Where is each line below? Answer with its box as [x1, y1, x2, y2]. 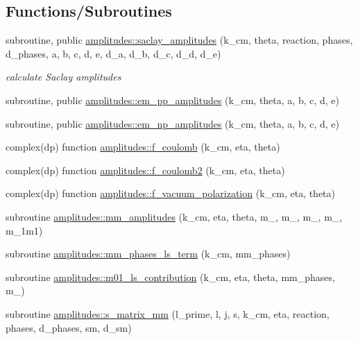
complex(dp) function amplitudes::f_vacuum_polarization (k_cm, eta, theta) [6, 186, 336, 201]
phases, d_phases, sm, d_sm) [6, 320, 132, 334]
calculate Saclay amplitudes [6, 69, 121, 84]
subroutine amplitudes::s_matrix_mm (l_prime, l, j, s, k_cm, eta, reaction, [6, 306, 330, 321]
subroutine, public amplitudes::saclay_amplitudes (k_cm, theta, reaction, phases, [6, 33, 353, 47]
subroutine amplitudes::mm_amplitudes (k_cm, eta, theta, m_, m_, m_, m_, [6, 209, 343, 223]
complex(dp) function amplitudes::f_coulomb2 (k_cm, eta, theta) [6, 162, 285, 177]
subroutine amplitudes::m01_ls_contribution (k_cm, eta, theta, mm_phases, [6, 269, 335, 284]
